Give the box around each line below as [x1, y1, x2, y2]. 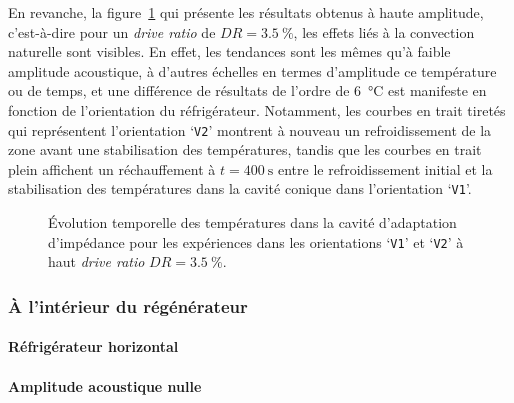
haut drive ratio [48, 251, 145, 272]
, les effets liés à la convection [293, 21, 475, 42]
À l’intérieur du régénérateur [8, 293, 248, 318]
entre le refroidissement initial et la [277, 158, 493, 179]
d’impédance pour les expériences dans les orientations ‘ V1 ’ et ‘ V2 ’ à [48, 231, 464, 252]
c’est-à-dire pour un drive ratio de [8, 21, 216, 42]
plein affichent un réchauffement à [8, 158, 216, 179]
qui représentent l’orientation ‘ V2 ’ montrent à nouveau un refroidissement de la [8, 119, 492, 140]
